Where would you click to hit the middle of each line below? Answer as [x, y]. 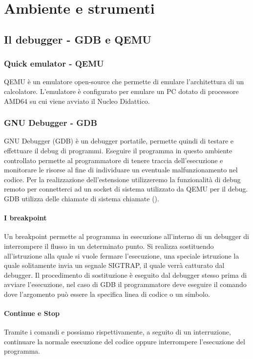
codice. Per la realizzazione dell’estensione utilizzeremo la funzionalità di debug [122, 179]
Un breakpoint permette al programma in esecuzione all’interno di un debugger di [127, 236]
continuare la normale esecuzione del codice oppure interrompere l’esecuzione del [125, 341]
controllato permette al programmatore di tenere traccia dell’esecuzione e [114, 160]
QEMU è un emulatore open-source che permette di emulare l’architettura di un [124, 82]
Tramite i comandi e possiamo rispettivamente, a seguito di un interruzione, [117, 332]
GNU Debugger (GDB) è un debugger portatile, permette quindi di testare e [119, 141]
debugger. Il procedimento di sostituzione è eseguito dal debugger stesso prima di [126, 275]
